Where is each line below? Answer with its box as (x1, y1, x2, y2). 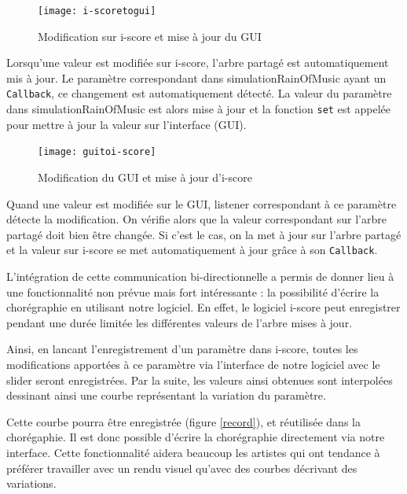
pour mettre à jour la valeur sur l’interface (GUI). (6, 116, 247, 132)
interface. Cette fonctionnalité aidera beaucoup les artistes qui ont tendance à (6, 444, 380, 460)
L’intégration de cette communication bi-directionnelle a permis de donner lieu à (6, 268, 394, 285)
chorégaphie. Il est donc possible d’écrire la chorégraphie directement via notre (6, 429, 385, 445)
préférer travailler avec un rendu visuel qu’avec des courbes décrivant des (6, 459, 357, 476)
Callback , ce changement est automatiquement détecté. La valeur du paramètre (6, 85, 392, 101)
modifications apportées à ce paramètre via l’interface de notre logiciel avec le (6, 356, 380, 372)
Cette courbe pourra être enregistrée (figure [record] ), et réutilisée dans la (6, 413, 361, 429)
